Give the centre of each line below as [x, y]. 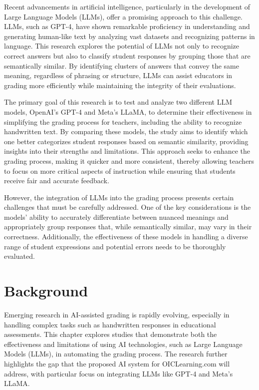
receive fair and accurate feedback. [57, 180]
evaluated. [19, 256]
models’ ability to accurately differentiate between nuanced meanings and [116, 217]
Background [46, 291]
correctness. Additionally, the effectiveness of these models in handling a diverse [126, 237]
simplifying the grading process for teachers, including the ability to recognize [123, 121]
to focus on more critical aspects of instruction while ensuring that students [120, 170]
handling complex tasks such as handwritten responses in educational [110, 324]
